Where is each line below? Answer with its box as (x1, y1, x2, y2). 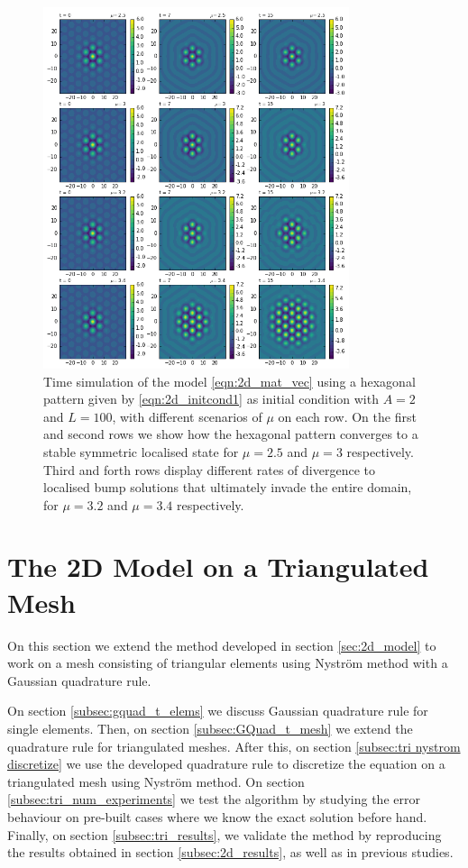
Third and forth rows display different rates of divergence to (43, 460, 375, 479)
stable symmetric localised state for (43, 442, 239, 461)
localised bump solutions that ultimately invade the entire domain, (43, 478, 412, 497)
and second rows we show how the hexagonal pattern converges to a (43, 425, 418, 443)
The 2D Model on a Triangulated (7, 548, 429, 585)
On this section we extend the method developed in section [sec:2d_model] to (7, 635, 436, 654)
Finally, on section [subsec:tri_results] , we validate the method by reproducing (7, 825, 442, 844)
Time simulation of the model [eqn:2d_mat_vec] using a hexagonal (43, 371, 416, 390)
